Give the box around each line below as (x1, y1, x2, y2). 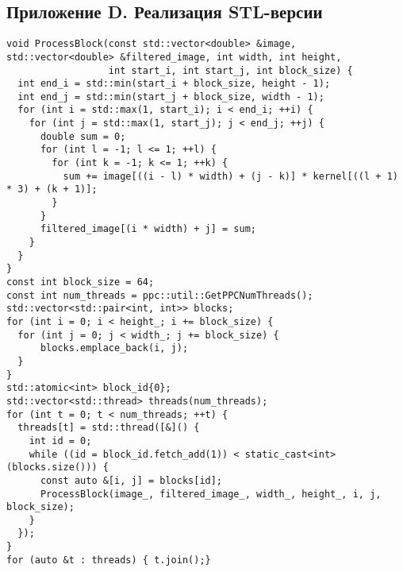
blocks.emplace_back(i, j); (40, 342, 189, 354)
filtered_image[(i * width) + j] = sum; (40, 223, 256, 235)
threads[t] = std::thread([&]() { (17, 422, 200, 434)
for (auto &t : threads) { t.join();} (6, 554, 211, 566)
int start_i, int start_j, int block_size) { (108, 64, 353, 76)
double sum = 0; (40, 130, 126, 142)
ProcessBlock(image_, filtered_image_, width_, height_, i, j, (40, 488, 382, 500)
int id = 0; (29, 435, 92, 446)
